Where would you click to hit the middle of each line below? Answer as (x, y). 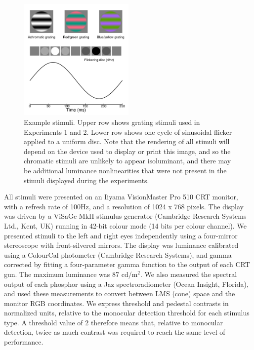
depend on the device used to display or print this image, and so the (127, 151)
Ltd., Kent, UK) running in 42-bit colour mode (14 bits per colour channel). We (125, 225)
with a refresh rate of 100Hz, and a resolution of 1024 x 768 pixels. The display (124, 206)
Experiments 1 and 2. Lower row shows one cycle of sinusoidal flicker (128, 132)
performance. (24, 342)
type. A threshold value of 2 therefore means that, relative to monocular (113, 322)
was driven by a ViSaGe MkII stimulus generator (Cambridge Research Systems (125, 216)
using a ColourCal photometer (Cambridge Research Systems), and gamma (118, 254)
